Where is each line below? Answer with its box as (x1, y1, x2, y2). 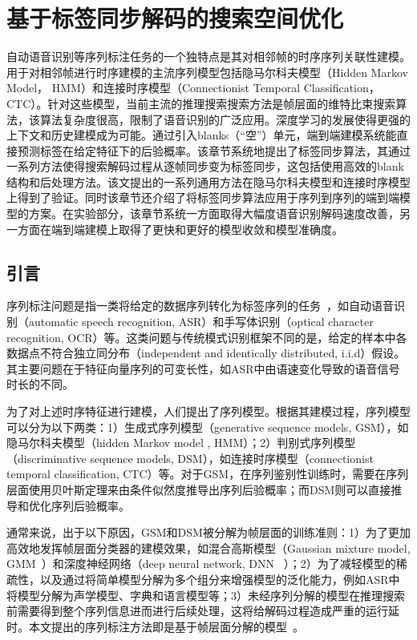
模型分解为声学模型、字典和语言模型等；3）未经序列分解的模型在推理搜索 (17, 586, 405, 603)
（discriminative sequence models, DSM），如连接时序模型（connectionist (6, 449, 374, 466)
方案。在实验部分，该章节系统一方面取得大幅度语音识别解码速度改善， (28, 205, 399, 222)
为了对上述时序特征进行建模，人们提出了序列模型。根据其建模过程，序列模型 (6, 403, 411, 420)
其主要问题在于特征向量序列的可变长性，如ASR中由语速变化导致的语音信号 (6, 360, 400, 376)
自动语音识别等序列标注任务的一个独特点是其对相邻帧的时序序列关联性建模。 (6, 48, 411, 65)
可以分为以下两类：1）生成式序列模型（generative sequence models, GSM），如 (6, 418, 409, 435)
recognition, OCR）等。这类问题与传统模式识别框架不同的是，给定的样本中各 (6, 328, 407, 345)
